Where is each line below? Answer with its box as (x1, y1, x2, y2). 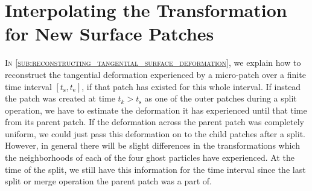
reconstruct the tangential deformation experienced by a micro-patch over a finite (5, 68, 306, 80)
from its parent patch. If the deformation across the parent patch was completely (5, 115, 304, 128)
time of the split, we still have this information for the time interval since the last (5, 163, 306, 175)
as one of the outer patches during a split (144, 92, 297, 105)
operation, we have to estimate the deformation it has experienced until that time (5, 103, 307, 116)
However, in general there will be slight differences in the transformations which (5, 139, 300, 152)
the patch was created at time (5, 92, 115, 105)
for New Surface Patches (5, 21, 214, 46)
